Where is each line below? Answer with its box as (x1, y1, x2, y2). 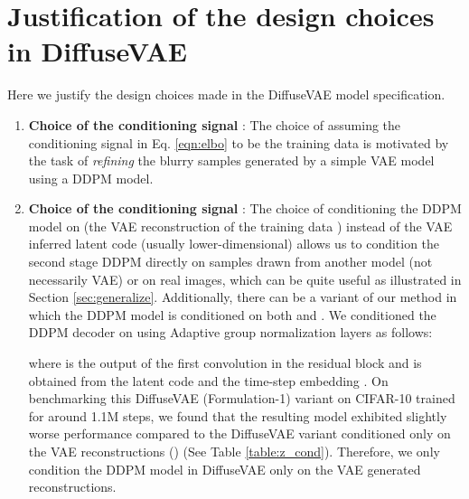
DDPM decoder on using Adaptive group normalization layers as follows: (28, 323, 433, 342)
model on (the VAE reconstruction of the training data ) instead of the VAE (28, 216, 453, 235)
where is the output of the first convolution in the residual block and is (28, 353, 422, 372)
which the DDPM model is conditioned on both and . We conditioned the (28, 305, 436, 324)
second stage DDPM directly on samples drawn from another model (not (28, 252, 433, 271)
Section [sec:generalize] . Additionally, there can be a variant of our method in (28, 287, 457, 306)
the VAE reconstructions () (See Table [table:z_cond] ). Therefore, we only (28, 442, 440, 460)
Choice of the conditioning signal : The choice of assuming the (28, 115, 401, 134)
